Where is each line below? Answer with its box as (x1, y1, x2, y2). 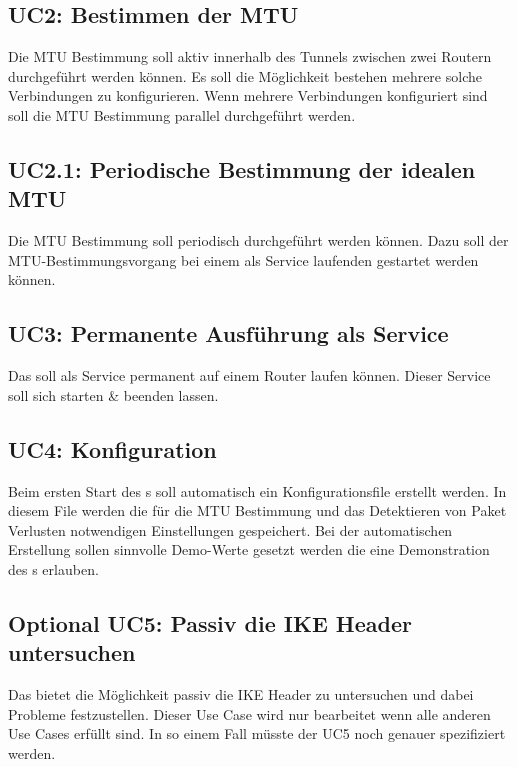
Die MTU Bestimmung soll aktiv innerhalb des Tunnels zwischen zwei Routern (8, 46, 492, 67)
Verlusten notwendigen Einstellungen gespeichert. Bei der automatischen (8, 519, 453, 540)
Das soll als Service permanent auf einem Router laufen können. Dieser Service (8, 365, 491, 386)
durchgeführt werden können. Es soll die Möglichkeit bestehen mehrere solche (8, 65, 482, 86)
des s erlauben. (8, 558, 99, 579)
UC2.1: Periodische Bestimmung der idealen (8, 153, 476, 184)
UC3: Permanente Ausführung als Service (8, 318, 449, 349)
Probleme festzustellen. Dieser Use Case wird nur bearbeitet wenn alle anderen (8, 703, 491, 724)
